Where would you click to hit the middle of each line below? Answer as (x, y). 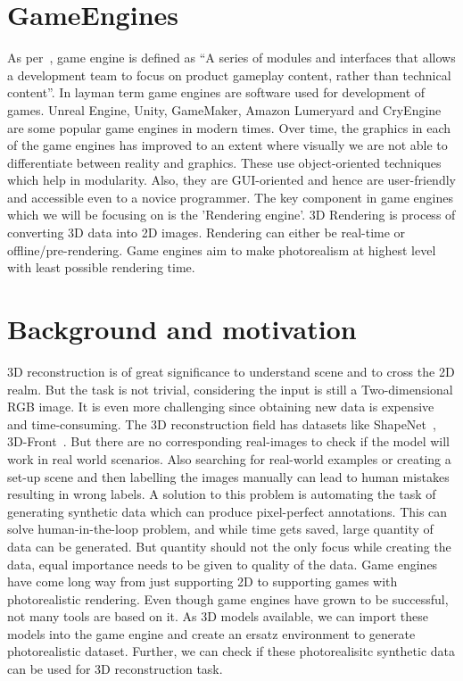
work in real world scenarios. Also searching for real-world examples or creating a (229, 458)
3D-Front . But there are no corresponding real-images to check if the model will (229, 441)
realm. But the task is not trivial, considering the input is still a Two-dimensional (230, 389)
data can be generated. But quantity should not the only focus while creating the (229, 546)
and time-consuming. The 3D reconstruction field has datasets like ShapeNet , (222, 424)
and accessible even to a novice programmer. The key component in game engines (230, 197)
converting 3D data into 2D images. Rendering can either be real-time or (207, 233)
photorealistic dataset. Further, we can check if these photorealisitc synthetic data (231, 651)
